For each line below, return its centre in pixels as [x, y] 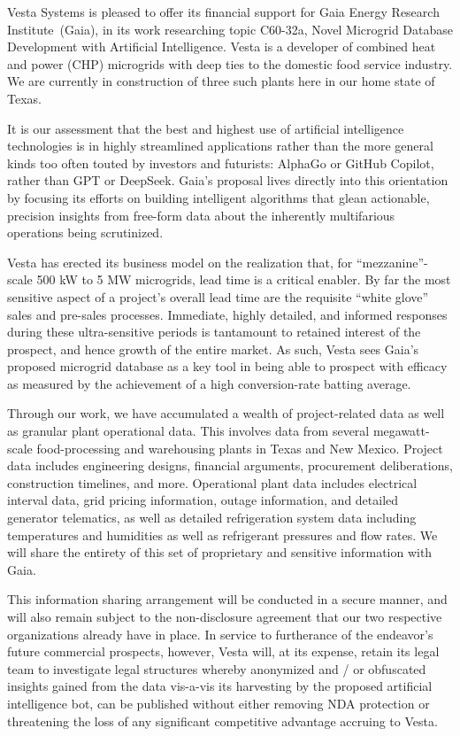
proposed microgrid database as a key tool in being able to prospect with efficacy [227, 366]
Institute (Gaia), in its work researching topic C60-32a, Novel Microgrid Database [230, 29]
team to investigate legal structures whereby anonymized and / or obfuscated [217, 668]
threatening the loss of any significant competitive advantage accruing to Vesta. [222, 721]
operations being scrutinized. [85, 232]
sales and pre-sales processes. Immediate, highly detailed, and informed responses [227, 314]
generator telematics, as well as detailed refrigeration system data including [212, 518]
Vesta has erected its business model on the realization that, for [180, 262]
